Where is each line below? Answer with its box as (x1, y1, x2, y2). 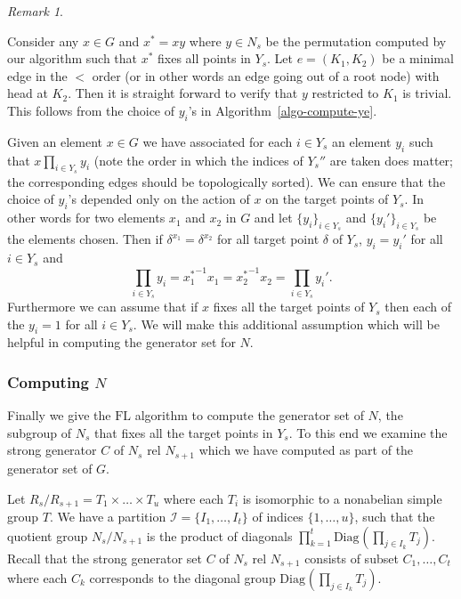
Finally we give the (7, 406, 111, 425)
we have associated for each (142, 132, 293, 150)
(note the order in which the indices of (93, 150, 303, 169)
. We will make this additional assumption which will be (133, 314, 440, 333)
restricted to (311, 84, 379, 102)
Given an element (7, 132, 103, 150)
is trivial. (402, 84, 452, 102)
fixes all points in (158, 49, 251, 68)
